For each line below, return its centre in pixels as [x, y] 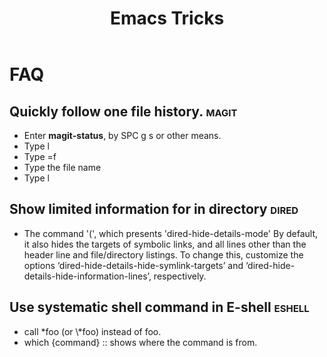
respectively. [180, 276]
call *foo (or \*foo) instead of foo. [92, 331]
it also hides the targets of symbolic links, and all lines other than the [165, 244]
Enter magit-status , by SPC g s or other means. [122, 135]
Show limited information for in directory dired [154, 209]
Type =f [40, 156]
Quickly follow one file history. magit [123, 111]
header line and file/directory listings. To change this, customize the [163, 254]
